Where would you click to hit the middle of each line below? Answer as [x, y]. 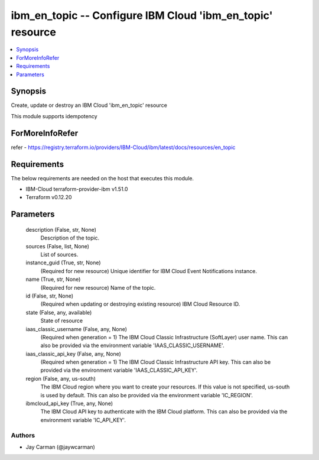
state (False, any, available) [59, 312]
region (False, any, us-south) [61, 378]
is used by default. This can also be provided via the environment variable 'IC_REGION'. [147, 395]
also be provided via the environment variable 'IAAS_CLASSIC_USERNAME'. [132, 345]
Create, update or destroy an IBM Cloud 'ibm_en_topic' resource [89, 105]
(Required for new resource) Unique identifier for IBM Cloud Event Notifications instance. [149, 271]
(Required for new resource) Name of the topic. [98, 287]
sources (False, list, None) [58, 246]
